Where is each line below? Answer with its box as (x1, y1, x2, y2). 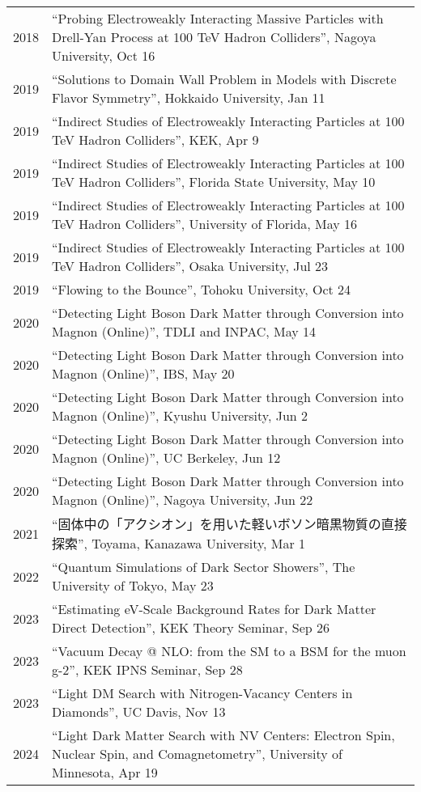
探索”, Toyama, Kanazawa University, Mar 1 (52, 534, 306, 553)
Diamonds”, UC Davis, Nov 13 (52, 702, 226, 721)
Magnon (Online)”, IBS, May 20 (52, 364, 235, 383)
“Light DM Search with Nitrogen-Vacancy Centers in (52, 684, 353, 702)
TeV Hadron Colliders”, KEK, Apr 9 (52, 130, 259, 149)
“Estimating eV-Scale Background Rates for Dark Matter (52, 599, 376, 618)
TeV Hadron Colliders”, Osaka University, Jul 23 (52, 256, 329, 275)
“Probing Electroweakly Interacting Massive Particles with (52, 9, 384, 28)
